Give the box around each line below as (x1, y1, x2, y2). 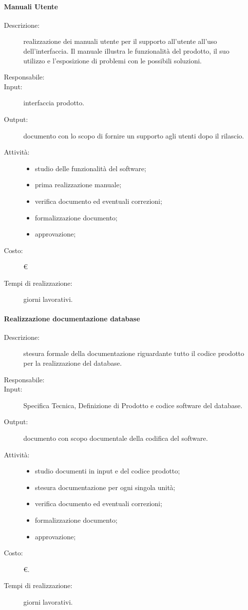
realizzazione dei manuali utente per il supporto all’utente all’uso (23, 36, 217, 46)
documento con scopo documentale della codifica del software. (23, 433, 208, 443)
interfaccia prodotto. (23, 98, 84, 108)
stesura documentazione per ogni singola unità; (35, 482, 175, 492)
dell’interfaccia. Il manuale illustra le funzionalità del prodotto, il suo (23, 45, 229, 56)
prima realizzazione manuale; (35, 179, 121, 190)
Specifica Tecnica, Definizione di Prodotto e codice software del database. (23, 400, 243, 410)
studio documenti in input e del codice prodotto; (35, 466, 180, 476)
